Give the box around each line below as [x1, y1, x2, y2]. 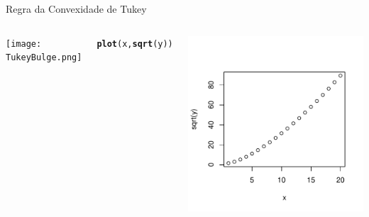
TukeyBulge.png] [6, 52, 82, 63]
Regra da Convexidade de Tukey [6, 1, 147, 16]
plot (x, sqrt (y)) [97, 38, 173, 49]
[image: [6, 38, 42, 49]
